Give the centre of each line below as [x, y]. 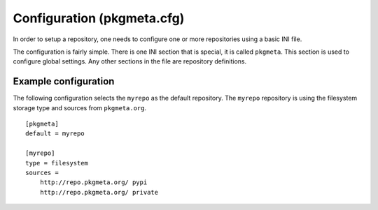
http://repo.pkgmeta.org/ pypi [93, 182]
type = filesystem [57, 163]
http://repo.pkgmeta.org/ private [99, 192]
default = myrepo [55, 134]
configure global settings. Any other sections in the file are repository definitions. [130, 61]
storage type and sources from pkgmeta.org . [80, 107]
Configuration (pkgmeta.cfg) [99, 18]
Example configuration [64, 81]
